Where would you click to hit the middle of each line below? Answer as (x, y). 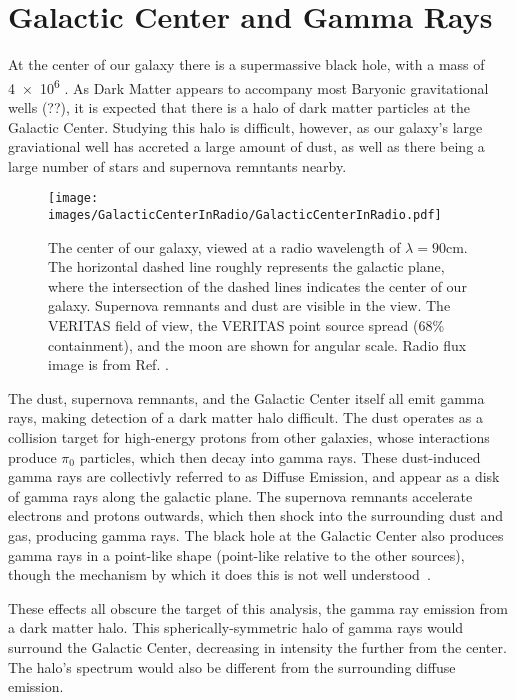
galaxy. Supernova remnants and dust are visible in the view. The (249, 305)
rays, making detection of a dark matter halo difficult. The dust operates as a (245, 417)
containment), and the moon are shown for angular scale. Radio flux (257, 344)
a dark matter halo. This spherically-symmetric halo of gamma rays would (236, 627)
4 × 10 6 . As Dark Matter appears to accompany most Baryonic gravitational (248, 86)
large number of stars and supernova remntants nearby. (177, 165)
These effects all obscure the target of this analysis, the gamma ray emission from (258, 607)
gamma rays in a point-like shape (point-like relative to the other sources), (236, 554)
